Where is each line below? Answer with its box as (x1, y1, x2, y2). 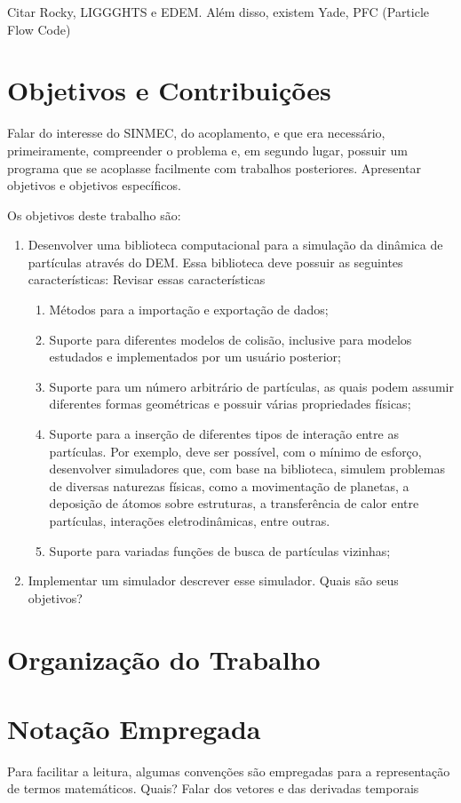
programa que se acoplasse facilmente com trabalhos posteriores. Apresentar (7, 158, 421, 177)
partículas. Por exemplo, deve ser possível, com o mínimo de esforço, (49, 441, 422, 460)
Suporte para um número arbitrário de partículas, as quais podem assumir (49, 377, 454, 395)
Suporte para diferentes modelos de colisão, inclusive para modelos (49, 330, 412, 348)
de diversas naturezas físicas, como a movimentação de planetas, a (49, 476, 409, 495)
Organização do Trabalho (7, 640, 321, 677)
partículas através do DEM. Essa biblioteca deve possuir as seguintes (28, 252, 403, 271)
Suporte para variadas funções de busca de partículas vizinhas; (49, 541, 391, 560)
